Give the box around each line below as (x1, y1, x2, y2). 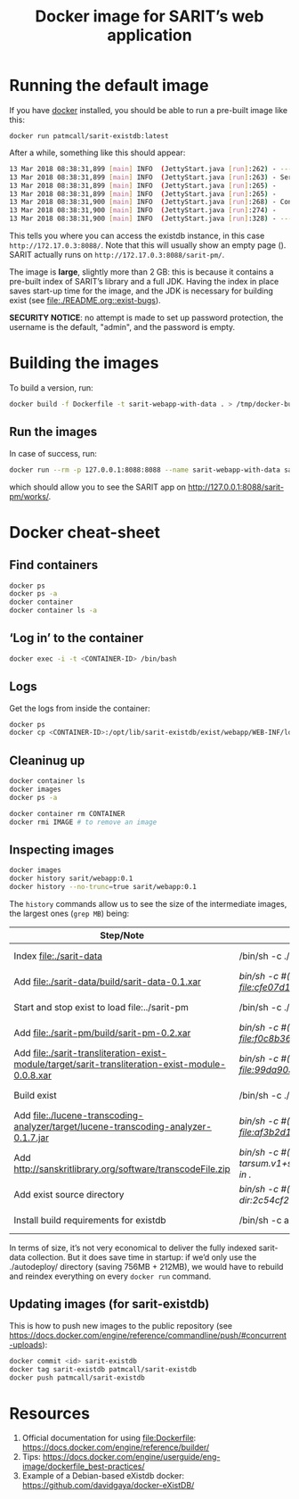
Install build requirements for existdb (13, 1214, 166, 1226)
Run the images (9, 424, 98, 440)
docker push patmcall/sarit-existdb (9, 1373, 145, 1382)
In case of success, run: (9, 448, 98, 458)
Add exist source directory (13, 1188, 125, 1200)
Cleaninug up (9, 753, 85, 768)
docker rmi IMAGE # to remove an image (9, 818, 158, 827)
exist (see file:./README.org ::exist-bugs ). (9, 295, 162, 306)
